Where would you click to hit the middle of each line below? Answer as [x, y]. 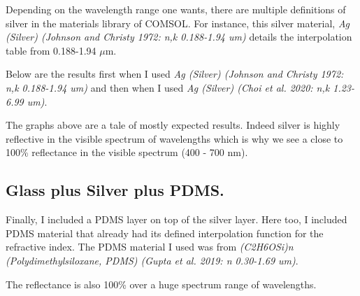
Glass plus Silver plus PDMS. [115, 190]
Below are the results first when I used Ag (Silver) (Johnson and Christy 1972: [175, 74]
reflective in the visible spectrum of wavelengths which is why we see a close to [174, 138]
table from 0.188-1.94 [51, 50]
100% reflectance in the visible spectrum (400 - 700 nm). [127, 152]
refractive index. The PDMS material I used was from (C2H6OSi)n [150, 247]
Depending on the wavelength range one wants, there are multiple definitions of [176, 9]
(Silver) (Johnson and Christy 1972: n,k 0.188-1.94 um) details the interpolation [179, 37]
